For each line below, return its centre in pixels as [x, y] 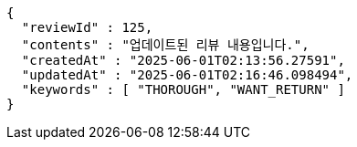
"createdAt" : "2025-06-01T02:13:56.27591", [183, 60]
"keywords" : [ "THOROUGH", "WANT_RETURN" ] [183, 89]
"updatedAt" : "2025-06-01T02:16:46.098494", [187, 75]
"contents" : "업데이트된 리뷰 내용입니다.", [165, 45]
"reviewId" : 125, [87, 27]
